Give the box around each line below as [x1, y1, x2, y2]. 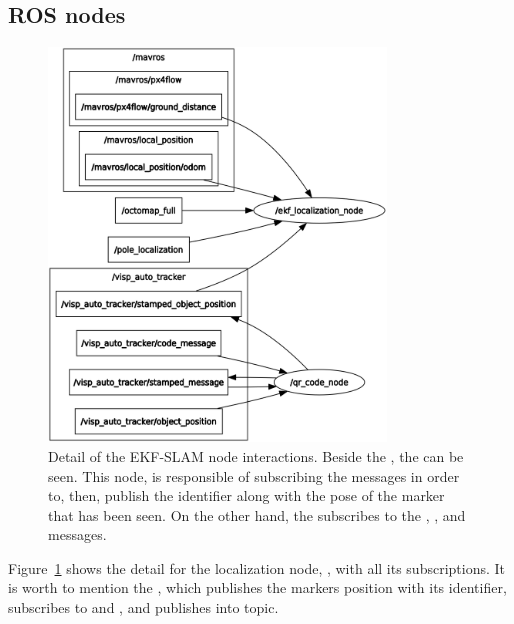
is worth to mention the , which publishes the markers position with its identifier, [8, 577, 507, 598]
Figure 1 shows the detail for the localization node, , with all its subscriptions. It [8, 557, 506, 578]
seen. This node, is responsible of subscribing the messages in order [48, 465, 460, 486]
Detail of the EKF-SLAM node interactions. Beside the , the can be [48, 445, 464, 466]
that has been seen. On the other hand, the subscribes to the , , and [48, 504, 466, 525]
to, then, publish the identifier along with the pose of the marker [48, 485, 445, 506]
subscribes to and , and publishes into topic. [8, 597, 279, 618]
